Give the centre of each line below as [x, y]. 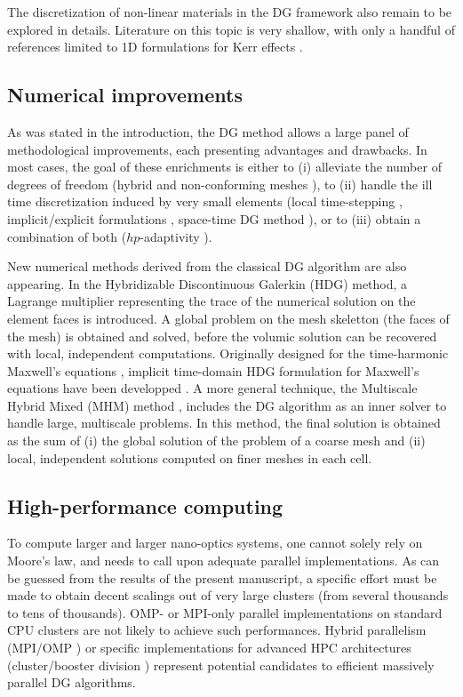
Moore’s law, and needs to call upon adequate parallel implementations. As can [224, 561]
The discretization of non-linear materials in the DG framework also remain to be [230, 12]
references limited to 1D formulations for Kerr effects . [155, 47]
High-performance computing [145, 505]
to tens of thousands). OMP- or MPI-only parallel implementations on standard [225, 612]
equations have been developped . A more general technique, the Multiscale [212, 388]
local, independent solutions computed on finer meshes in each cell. [190, 457]
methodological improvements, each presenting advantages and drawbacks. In [217, 149]
